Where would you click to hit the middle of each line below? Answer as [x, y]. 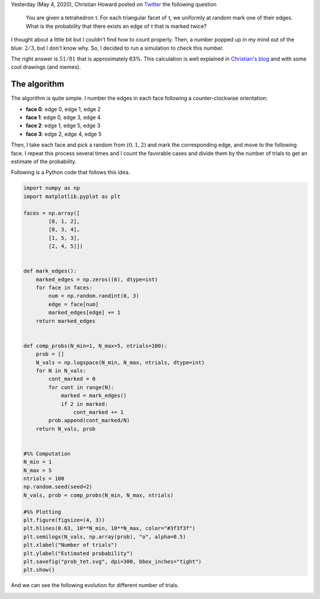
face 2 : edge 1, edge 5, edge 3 [63, 126]
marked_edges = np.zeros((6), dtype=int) [97, 279]
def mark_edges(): [50, 271]
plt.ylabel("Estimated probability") [78, 553]
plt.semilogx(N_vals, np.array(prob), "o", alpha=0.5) [105, 536]
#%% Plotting [42, 512]
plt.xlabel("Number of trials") [71, 545]
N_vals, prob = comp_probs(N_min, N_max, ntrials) [99, 495]
